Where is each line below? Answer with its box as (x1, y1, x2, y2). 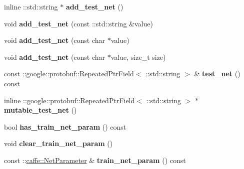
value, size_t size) (110, 51, 166, 62)
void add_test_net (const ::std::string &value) (4, 18, 153, 28)
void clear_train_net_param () (4, 138, 113, 149)
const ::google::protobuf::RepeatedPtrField (4, 68, 134, 79)
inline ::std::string (4, 1, 58, 11)
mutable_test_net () (4, 105, 77, 115)
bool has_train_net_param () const (4, 121, 126, 132)
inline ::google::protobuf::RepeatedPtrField (4, 95, 135, 105)
